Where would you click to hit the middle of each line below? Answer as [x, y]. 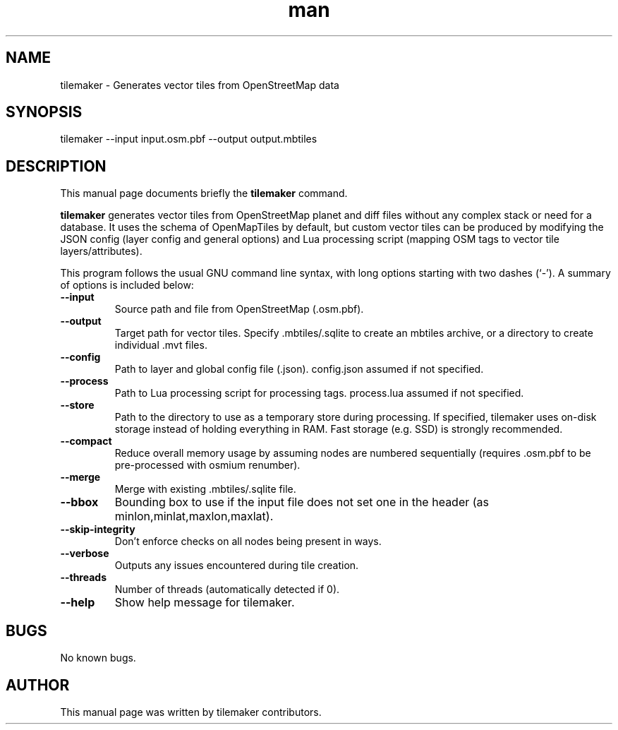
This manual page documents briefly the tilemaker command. [204, 193]
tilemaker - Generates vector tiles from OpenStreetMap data [200, 85]
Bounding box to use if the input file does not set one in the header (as [302, 502]
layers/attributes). [101, 251]
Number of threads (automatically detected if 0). [227, 590]
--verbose [85, 554]
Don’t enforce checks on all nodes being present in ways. [248, 541]
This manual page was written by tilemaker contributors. [191, 712]
